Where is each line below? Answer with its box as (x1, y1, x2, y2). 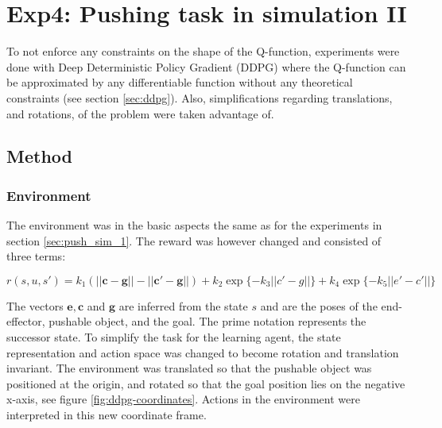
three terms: (6, 248, 66, 264)
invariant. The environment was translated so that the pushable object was (6, 360, 372, 376)
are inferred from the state (118, 297, 248, 314)
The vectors (6, 297, 64, 314)
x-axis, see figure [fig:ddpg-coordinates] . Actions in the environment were (6, 391, 360, 407)
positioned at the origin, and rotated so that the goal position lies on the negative (6, 375, 405, 391)
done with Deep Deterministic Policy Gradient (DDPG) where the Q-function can (6, 58, 406, 75)
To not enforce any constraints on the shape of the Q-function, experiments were (6, 43, 400, 60)
